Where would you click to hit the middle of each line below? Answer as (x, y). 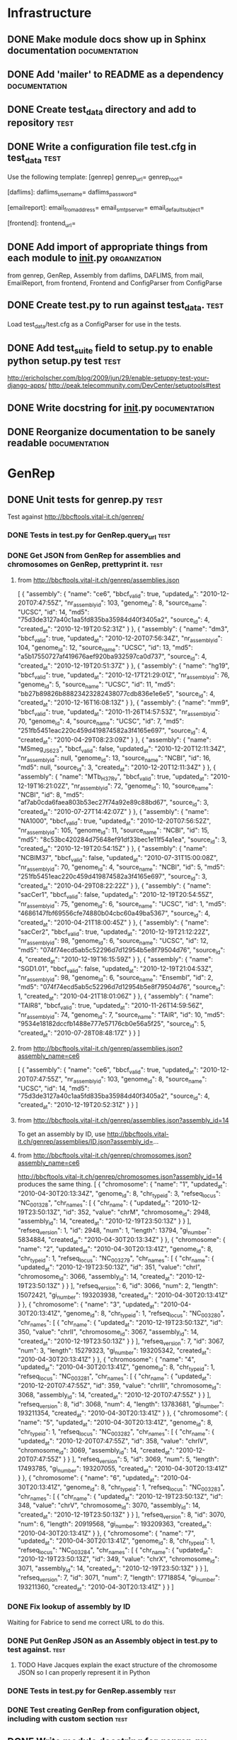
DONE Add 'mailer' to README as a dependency (116, 74)
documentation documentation (73, 50)
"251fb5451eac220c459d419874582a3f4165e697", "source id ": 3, (112, 877)
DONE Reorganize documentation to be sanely (111, 432)
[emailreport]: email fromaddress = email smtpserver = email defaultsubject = (106, 209)
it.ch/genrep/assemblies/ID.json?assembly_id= (85, 1142)
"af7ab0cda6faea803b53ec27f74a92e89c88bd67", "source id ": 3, (113, 803)
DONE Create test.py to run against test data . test (116, 306)
